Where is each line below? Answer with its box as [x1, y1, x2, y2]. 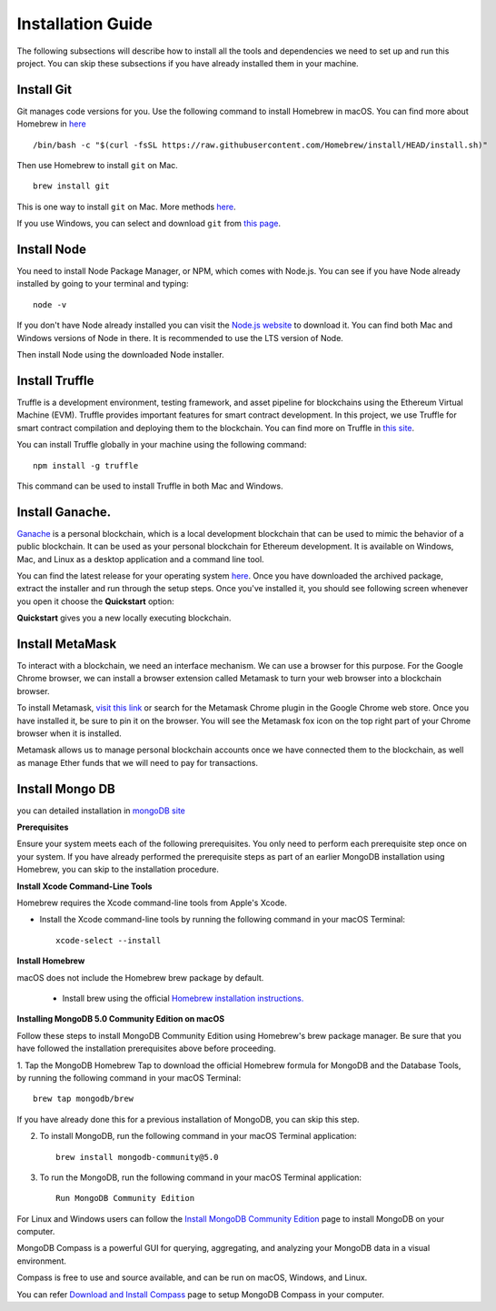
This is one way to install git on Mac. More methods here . [16, 201, 236, 212]
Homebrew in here [16, 118, 86, 129]
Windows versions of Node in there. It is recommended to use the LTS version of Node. [16, 332, 344, 343]
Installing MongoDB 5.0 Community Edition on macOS [16, 1014, 225, 1024]
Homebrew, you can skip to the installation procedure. [16, 864, 220, 875]
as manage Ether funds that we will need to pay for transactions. [16, 757, 259, 768]
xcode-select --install [55, 935, 162, 945]
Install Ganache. [16, 504, 112, 519]
